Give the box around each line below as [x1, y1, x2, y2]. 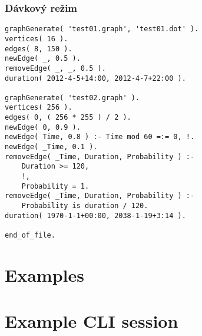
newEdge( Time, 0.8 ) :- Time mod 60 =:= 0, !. [5, 133, 195, 141]
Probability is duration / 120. [21, 202, 148, 210]
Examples [5, 262, 84, 286]
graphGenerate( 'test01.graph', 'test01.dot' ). [5, 25, 199, 34]
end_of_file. [5, 231, 55, 239]
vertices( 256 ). [5, 103, 72, 112]
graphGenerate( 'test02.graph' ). [5, 93, 140, 102]
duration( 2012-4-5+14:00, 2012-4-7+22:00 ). [5, 74, 186, 83]
